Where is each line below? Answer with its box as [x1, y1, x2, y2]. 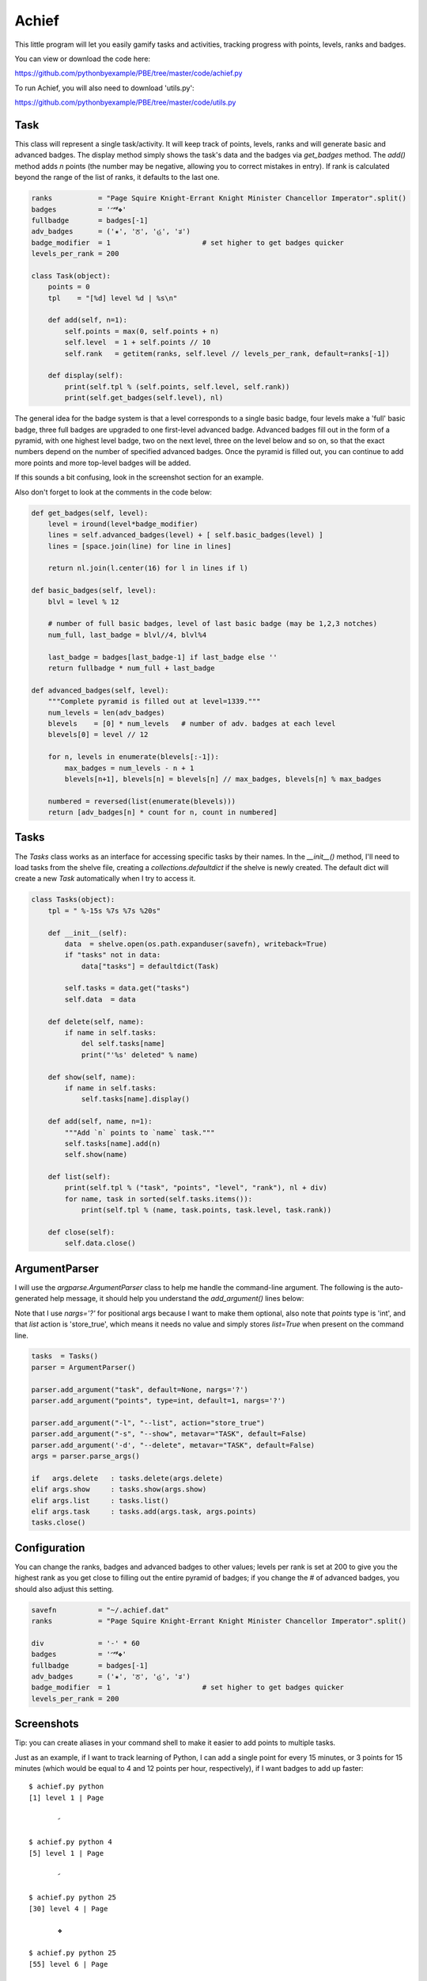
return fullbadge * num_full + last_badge [47, 663, 215, 673]
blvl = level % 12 [47, 597, 119, 606]
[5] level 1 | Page [28, 1849, 104, 1857]
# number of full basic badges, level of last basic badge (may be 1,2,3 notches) [47, 619, 378, 628]
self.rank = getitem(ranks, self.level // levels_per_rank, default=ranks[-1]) [64, 349, 391, 358]
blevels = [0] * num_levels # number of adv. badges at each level [47, 719, 336, 728]
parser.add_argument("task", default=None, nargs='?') [31, 1385, 248, 1394]
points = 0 [47, 282, 90, 292]
